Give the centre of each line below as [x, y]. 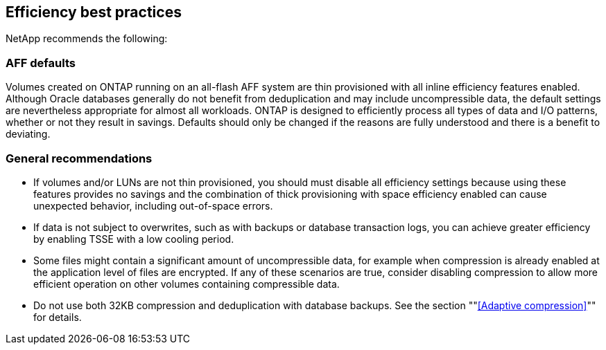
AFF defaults [41, 63]
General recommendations [79, 158]
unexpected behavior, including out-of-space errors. [153, 205]
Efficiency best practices [94, 12]
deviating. [28, 134]
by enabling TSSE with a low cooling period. [134, 239]
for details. [58, 317]
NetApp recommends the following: [87, 39]
